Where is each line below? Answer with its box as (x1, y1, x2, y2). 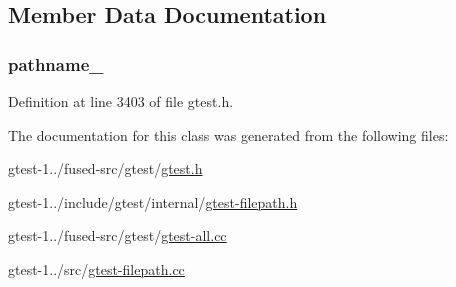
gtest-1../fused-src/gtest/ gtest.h (8, 158, 203, 179)
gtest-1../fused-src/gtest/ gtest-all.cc (8, 225, 227, 246)
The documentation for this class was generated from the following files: (8, 124, 449, 145)
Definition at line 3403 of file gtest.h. (8, 91, 234, 111)
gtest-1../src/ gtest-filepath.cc (8, 258, 185, 279)
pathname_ (8, 51, 104, 76)
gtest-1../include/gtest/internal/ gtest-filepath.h (8, 191, 298, 212)
